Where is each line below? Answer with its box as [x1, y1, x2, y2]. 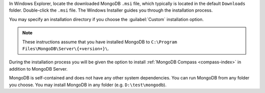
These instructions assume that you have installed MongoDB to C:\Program [22, 39, 178, 45]
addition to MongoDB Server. [9, 66, 68, 72]
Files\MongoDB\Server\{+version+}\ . [22, 45, 109, 51]
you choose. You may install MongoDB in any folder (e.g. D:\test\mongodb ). [9, 82, 167, 88]
